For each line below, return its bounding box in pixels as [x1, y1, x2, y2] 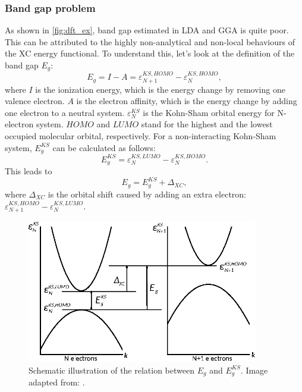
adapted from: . [29, 376, 85, 388]
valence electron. [5, 95, 65, 107]
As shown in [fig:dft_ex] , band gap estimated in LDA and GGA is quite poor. [5, 24, 289, 36]
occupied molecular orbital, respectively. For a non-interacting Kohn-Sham [5, 130, 276, 142]
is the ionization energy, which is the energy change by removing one [35, 83, 285, 95]
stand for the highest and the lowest [141, 118, 273, 130]
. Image [240, 363, 268, 376]
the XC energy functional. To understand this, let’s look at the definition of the [5, 47, 295, 59]
